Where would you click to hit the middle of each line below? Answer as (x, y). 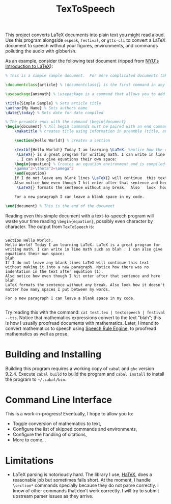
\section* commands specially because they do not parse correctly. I (85, 485)
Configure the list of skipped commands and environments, (75, 429)
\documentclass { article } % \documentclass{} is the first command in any (85, 85)
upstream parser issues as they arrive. (53, 496)
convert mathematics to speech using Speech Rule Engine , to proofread (81, 328)
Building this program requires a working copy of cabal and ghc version (80, 368)
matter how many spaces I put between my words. (58, 289)
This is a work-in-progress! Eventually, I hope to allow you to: (69, 414)
